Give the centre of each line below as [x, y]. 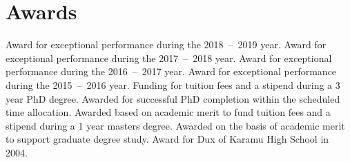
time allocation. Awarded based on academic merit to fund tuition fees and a [168, 112]
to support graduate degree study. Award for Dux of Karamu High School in [167, 139]
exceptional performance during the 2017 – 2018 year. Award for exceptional [169, 58]
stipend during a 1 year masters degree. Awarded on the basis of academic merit [175, 125]
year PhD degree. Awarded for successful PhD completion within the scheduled [173, 98]
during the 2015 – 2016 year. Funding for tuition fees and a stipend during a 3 [173, 84]
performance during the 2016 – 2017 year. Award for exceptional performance [171, 71]
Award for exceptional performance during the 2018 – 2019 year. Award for [166, 44]
